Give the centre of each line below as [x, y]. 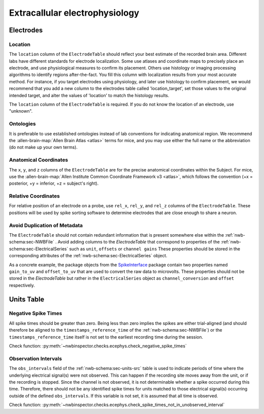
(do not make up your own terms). [43, 147]
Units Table [27, 299]
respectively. [22, 285]
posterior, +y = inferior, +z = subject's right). [54, 183]
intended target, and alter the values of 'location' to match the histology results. [89, 95]
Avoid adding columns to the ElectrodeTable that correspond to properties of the [139, 242]
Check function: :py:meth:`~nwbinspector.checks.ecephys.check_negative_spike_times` [98, 346]
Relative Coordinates [34, 196]
